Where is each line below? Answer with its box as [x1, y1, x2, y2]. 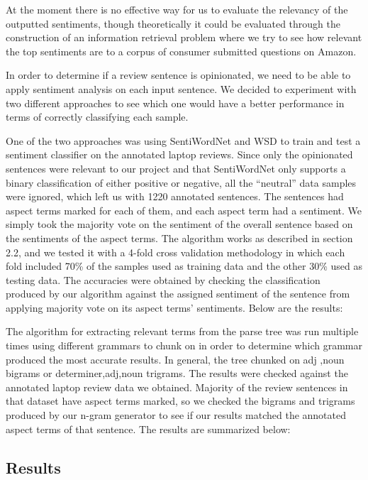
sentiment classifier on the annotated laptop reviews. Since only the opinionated [6, 147, 353, 162]
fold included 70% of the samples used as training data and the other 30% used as [6, 258, 362, 273]
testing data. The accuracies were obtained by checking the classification [6, 272, 320, 287]
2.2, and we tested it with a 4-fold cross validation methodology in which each [6, 244, 345, 259]
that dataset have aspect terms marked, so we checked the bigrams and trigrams [6, 393, 355, 408]
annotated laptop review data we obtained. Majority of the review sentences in [6, 379, 348, 394]
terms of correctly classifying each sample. [6, 109, 189, 124]
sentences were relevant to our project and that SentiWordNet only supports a [6, 160, 346, 175]
